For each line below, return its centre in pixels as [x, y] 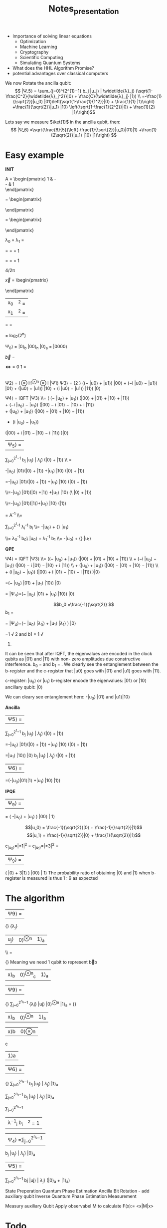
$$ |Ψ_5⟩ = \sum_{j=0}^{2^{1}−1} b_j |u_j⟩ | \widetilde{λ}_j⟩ [75, 91]
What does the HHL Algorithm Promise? [53, 68]
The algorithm [35, 899]
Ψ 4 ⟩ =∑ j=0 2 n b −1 [25, 1139]
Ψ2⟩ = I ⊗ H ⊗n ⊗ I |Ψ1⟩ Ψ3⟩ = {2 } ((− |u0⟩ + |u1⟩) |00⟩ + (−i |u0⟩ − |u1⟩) [82, 383]
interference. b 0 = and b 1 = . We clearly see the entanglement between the [82, 665]
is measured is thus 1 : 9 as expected [60, 878]
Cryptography [34, 52]
